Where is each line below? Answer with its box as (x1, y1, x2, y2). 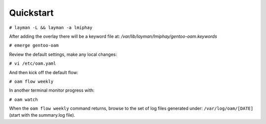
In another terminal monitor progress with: (9, 87, 95, 93)
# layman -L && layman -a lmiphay (9, 25, 93, 30)
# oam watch (9, 97, 38, 102)
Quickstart (9, 7, 54, 18)
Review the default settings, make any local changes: (9, 51, 117, 57)
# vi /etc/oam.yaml (9, 61, 56, 66)
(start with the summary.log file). (9, 112, 75, 118)
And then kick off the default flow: (9, 69, 78, 75)
